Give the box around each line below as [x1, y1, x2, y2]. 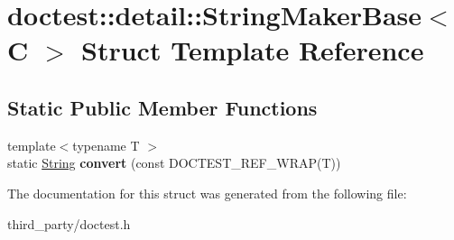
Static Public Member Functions [7, 93, 318, 121]
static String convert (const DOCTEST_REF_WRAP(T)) [7, 153, 341, 172]
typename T [72, 135, 140, 154]
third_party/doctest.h [7, 214, 131, 233]
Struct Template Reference [81, 32, 424, 69]
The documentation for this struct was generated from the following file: [7, 183, 407, 202]
